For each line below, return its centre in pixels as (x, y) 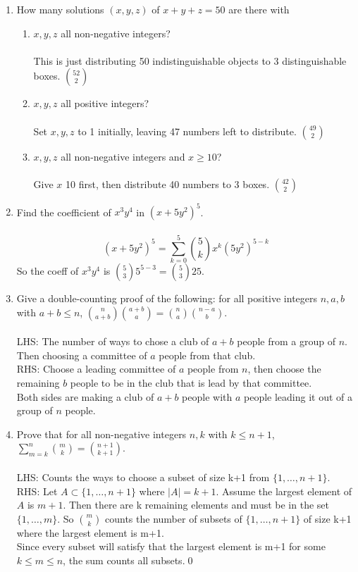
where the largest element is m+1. (90, 532)
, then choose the (284, 369)
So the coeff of (48, 270)
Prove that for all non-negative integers (101, 434)
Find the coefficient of (64, 212)
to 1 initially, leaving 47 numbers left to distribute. (187, 131)
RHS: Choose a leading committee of (96, 369)
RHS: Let (37, 491)
